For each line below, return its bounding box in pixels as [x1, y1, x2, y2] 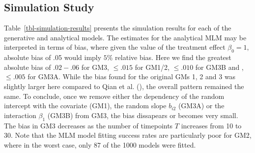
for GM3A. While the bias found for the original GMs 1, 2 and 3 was [28, 71, 236, 82]
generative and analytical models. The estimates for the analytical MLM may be [4, 32, 247, 42]
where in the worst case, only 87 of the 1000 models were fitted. [4, 139, 196, 150]
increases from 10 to [181, 120, 242, 130]
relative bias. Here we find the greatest [115, 52, 231, 62]
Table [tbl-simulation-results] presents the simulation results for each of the [4, 23, 231, 33]
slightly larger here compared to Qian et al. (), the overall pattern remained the [4, 81, 244, 91]
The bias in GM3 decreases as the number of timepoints [4, 120, 173, 130]
